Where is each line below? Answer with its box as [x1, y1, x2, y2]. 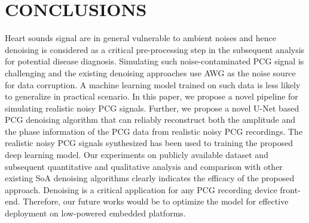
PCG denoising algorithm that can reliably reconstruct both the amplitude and [5, 113, 295, 126]
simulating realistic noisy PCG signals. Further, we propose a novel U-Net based [5, 101, 299, 114]
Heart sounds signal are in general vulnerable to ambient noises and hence [5, 32, 276, 44]
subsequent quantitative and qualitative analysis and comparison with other [5, 160, 283, 172]
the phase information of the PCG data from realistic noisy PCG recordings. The [5, 125, 303, 137]
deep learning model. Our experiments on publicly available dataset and [5, 148, 268, 161]
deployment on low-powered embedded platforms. [5, 207, 186, 219]
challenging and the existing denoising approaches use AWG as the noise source [5, 66, 296, 79]
